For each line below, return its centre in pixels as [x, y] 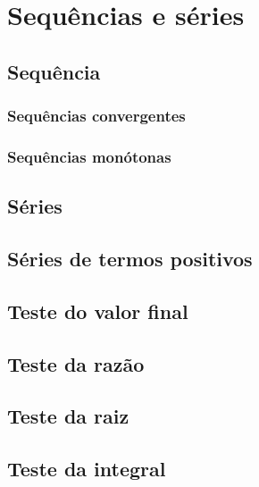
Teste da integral [87, 469]
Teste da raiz [68, 416]
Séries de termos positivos [130, 259]
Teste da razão [76, 363]
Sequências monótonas [89, 156]
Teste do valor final [98, 311]
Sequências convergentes [96, 116]
